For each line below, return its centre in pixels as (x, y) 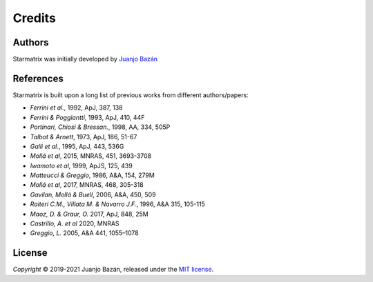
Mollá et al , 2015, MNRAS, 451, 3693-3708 (91, 156)
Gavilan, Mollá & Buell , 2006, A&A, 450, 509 (93, 194)
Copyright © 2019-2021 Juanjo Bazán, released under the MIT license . (113, 270)
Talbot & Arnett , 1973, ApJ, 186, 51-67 (84, 137)
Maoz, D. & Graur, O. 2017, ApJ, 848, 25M (89, 214)
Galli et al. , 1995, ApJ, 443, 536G (77, 146)
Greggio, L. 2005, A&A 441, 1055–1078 (84, 233)
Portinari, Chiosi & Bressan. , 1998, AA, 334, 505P (100, 127)
